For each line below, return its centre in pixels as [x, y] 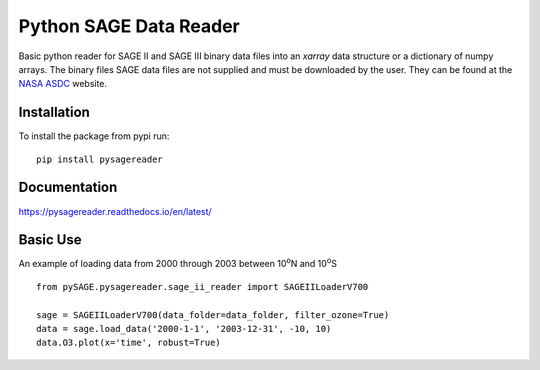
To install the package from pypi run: [94, 136]
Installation [54, 112]
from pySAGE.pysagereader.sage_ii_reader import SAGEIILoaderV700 [202, 286]
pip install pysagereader [100, 159]
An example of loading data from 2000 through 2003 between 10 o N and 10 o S [177, 263]
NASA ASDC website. [63, 84]
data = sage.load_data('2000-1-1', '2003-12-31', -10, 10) [184, 328]
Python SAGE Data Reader [129, 26]
